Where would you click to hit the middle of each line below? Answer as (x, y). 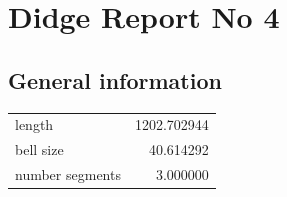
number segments (68, 174)
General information (115, 79)
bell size (39, 149)
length (34, 124)
